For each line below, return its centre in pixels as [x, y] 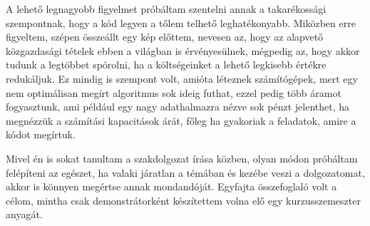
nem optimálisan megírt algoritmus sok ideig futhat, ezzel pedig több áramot [174, 92]
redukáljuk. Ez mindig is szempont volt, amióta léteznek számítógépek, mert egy [182, 78]
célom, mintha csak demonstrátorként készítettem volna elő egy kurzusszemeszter [183, 200]
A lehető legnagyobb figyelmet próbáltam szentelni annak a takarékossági [166, 9]
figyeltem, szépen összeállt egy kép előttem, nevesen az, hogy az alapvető [165, 37]
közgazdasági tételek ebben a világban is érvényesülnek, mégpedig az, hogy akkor [183, 50]
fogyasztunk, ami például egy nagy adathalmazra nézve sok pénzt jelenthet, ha [178, 107]
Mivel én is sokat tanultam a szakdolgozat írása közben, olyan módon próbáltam [182, 158]
